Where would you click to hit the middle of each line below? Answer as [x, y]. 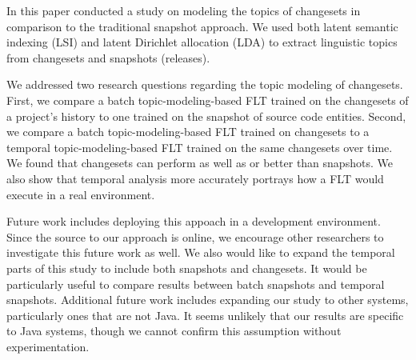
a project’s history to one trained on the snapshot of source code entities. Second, [206, 116]
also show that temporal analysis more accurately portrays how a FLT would [195, 178]
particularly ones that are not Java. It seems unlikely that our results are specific [205, 315]
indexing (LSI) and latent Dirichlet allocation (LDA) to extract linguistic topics [202, 42]
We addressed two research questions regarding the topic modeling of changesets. [205, 84]
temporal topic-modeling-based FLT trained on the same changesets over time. [200, 147]
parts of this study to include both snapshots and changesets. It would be [187, 268]
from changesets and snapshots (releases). [108, 57]
